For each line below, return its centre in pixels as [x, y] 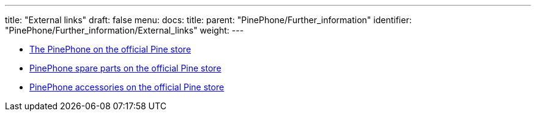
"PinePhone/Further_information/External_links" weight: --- [125, 30]
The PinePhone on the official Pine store [110, 49]
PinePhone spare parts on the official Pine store [125, 68]
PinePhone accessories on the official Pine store [127, 87]
